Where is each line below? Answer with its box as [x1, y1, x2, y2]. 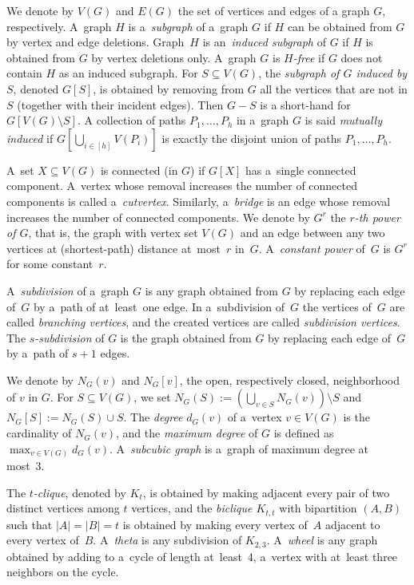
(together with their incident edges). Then [17, 96, 224, 113]
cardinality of [6, 425, 72, 441]
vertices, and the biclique [131, 500, 253, 516]
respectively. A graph [6, 18, 112, 34]
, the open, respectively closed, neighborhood [179, 371, 400, 388]
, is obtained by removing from [93, 80, 245, 97]
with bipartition [279, 500, 357, 516]
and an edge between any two [240, 224, 385, 241]
